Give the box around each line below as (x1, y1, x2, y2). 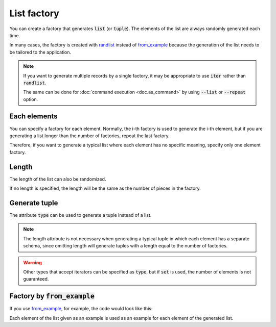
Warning (23, 259, 42, 265)
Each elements (9, 112, 58, 121)
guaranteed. (23, 276, 49, 282)
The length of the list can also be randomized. (9, 176, 106, 182)
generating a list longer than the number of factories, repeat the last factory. (9, 133, 170, 139)
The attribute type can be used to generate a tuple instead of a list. (9, 212, 152, 218)
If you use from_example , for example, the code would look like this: (9, 306, 153, 312)
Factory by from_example (9, 292, 95, 300)
